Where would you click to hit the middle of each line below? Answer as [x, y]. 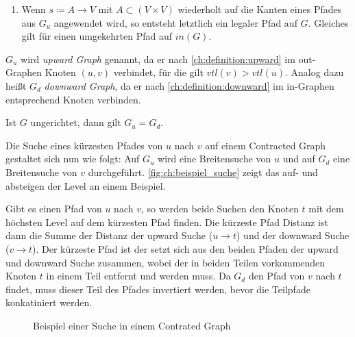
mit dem [326, 209]
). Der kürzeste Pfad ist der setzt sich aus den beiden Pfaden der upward [185, 248]
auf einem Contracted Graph [266, 145]
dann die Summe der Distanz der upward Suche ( [109, 235]
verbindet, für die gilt [158, 72]
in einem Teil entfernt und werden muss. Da [138, 276]
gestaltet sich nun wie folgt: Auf [73, 159]
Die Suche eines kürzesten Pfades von [84, 145]
